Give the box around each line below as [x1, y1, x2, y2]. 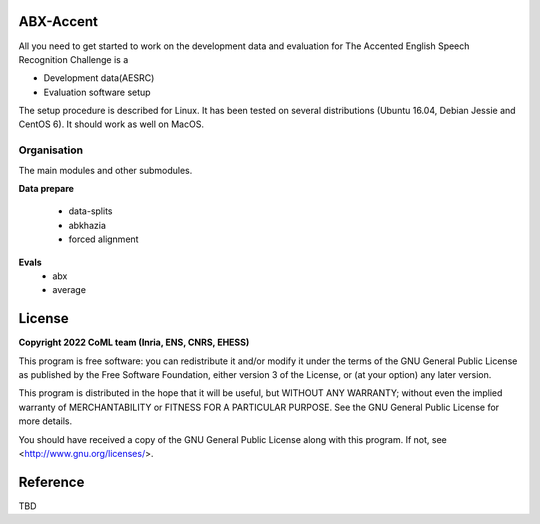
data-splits [68, 205, 113, 217]
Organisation [18, 143, 84, 157]
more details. [18, 415, 73, 427]
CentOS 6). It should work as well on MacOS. [18, 118, 205, 130]
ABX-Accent [18, 13, 99, 30]
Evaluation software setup [43, 86, 151, 98]
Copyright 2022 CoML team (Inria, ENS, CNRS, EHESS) [18, 336, 250, 349]
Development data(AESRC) [43, 72, 155, 84]
